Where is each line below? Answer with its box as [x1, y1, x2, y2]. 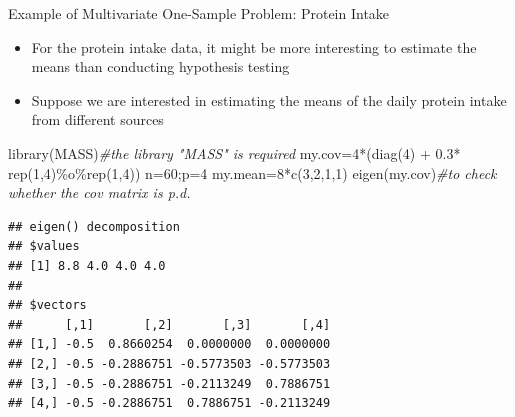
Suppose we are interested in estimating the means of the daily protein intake [31, 89, 507, 110]
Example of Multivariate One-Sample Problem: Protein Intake [8, 3, 390, 23]
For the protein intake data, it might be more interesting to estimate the [31, 36, 477, 57]
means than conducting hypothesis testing [31, 56, 290, 77]
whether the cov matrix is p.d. [8, 182, 191, 203]
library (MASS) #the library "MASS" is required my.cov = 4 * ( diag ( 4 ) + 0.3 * [8, 142, 461, 163]
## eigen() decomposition [8, 219, 180, 234]
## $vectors [8, 298, 87, 313]
